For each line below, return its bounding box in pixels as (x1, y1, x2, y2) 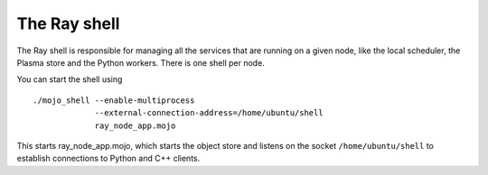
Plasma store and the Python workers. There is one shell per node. (16, 57, 266, 68)
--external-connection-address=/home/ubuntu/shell (94, 108, 324, 118)
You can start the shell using (16, 74, 123, 85)
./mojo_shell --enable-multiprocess (33, 95, 195, 106)
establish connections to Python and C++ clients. (16, 153, 201, 164)
